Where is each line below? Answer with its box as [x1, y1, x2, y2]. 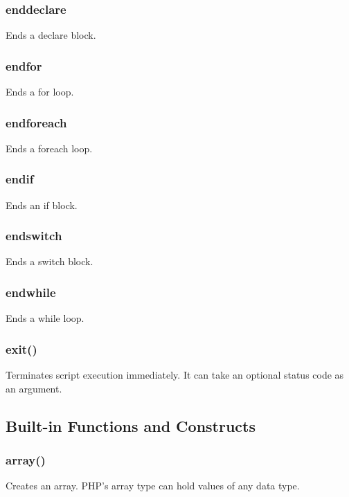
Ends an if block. [6, 197, 78, 212]
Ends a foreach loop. [6, 141, 93, 155]
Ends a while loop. [6, 311, 84, 325]
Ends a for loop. [6, 84, 74, 99]
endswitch [6, 227, 62, 244]
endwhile [6, 283, 56, 300]
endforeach [6, 114, 67, 131]
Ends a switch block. [6, 254, 93, 269]
